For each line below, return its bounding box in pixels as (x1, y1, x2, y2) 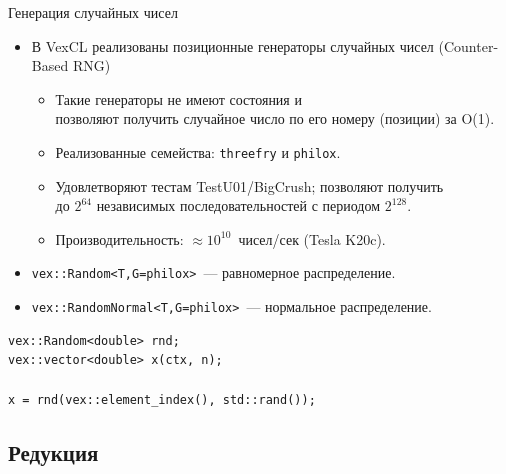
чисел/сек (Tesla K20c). (238, 228, 386, 249)
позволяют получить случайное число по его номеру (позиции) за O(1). (55, 108, 495, 129)
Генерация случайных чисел (8, 2, 178, 22)
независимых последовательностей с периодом (96, 195, 381, 216)
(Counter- (438, 35, 499, 56)
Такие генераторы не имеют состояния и (55, 88, 302, 109)
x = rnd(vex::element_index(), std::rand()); (8, 392, 316, 407)
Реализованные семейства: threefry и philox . (55, 141, 341, 162)
